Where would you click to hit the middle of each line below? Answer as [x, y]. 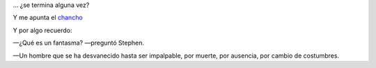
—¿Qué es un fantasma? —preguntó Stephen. [79, 43]
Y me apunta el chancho [48, 18]
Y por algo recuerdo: [42, 30]
